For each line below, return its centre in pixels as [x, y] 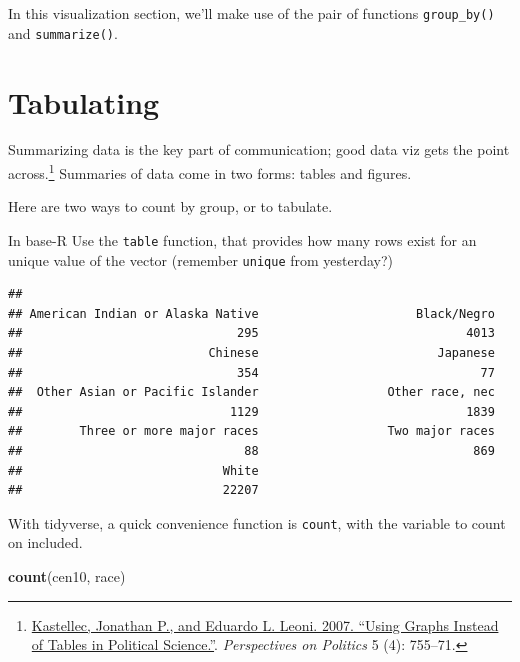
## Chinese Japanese [251, 352]
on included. [45, 542]
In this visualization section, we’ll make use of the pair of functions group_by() [251, 13]
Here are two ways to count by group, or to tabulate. [170, 206]
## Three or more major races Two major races [251, 431]
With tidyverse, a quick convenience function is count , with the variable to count [257, 522]
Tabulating [84, 101]
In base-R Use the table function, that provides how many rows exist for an [242, 239]
